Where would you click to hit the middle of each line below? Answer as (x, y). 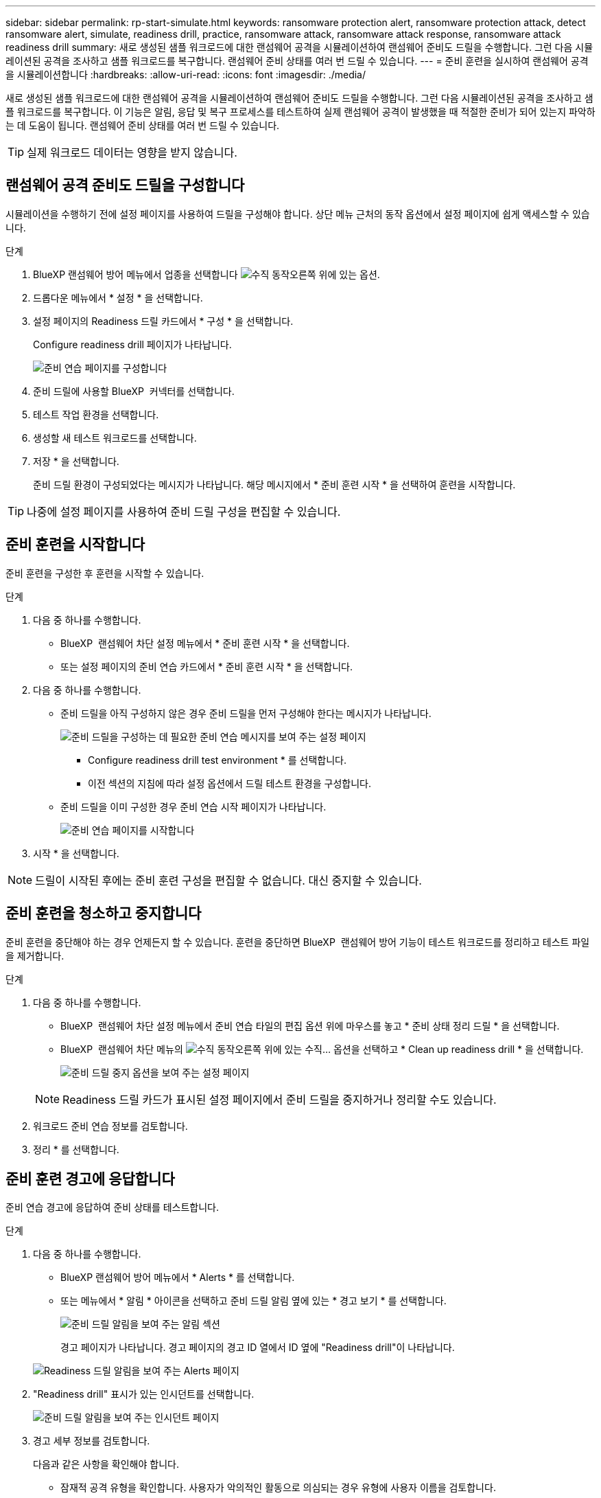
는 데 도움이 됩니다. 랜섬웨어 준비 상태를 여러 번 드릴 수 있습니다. (143, 125)
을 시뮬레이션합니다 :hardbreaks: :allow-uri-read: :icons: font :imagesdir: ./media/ (186, 75)
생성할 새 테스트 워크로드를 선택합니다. (115, 438)
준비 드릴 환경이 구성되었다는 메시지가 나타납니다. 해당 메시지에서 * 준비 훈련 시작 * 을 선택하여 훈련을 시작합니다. (274, 484)
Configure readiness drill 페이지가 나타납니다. (132, 344)
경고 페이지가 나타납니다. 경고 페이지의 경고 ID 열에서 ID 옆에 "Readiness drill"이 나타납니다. (258, 1348)
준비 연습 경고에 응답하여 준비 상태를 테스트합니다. (113, 1207)
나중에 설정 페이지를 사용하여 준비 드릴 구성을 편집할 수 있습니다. (184, 511)
